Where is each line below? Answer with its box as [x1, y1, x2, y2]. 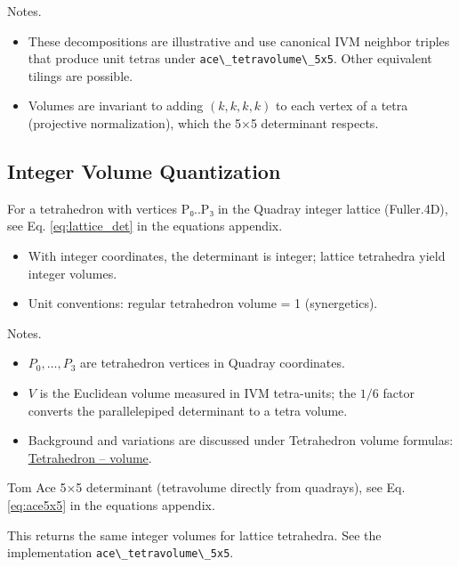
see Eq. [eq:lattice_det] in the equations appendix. [7, 216, 283, 235]
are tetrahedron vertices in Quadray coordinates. [80, 353, 345, 372]
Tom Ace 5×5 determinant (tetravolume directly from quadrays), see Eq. [7, 478, 406, 497]
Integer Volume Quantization [7, 158, 281, 185]
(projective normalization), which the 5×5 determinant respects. [28, 114, 379, 133]
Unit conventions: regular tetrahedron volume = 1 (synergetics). [28, 294, 378, 312]
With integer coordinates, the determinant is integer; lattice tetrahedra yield [28, 247, 446, 265]
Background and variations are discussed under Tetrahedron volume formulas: [28, 431, 454, 450]
